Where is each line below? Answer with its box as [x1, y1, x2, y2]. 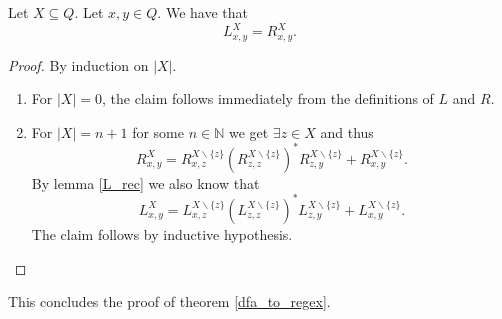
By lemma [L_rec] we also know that [31, 172, 260, 193]
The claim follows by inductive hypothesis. [31, 223, 293, 244]
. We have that [157, 2, 248, 22]
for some [132, 121, 184, 142]
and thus [320, 121, 374, 142]
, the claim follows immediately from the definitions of [101, 88, 434, 109]
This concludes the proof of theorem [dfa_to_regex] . [8, 291, 331, 312]
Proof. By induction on [8, 54, 149, 75]
